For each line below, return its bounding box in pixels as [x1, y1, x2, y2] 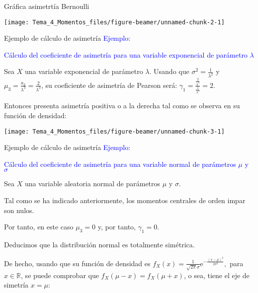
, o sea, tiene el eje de [183, 270, 250, 280]
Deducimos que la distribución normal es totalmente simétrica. [4, 239, 195, 250]
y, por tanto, [97, 221, 136, 232]
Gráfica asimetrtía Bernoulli [4, 1, 89, 11]
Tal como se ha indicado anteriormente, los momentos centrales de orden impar [4, 195, 246, 206]
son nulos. [4, 205, 34, 215]
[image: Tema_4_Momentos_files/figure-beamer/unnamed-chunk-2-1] [4, 18, 225, 26]
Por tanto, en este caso [4, 221, 74, 232]
